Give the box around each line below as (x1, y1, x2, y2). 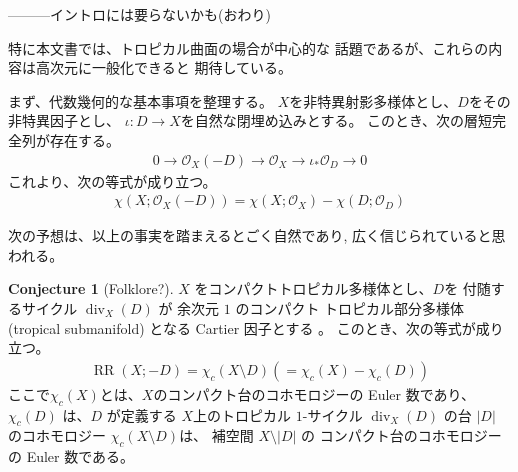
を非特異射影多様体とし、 (289, 90, 458, 111)
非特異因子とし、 (8, 110, 120, 131)
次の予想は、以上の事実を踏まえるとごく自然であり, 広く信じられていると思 (8, 225, 506, 246)
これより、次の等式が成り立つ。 (8, 170, 217, 191)
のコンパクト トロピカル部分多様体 (235, 298, 465, 318)
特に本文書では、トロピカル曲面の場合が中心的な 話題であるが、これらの (8, 37, 489, 58)
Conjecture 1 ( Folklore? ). (8, 278, 174, 299)
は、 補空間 (179, 425, 254, 446)
